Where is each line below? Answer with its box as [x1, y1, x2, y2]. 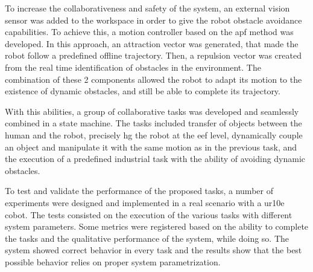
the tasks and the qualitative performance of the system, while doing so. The [5, 232, 289, 244]
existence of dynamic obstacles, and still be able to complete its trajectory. [5, 85, 280, 97]
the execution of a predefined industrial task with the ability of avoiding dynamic [5, 152, 306, 165]
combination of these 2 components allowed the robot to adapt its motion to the [5, 73, 302, 85]
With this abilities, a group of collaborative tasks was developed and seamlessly [5, 105, 299, 117]
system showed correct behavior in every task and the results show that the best [5, 244, 302, 256]
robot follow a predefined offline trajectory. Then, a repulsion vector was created [5, 49, 302, 62]
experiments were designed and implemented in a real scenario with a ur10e [5, 196, 285, 209]
